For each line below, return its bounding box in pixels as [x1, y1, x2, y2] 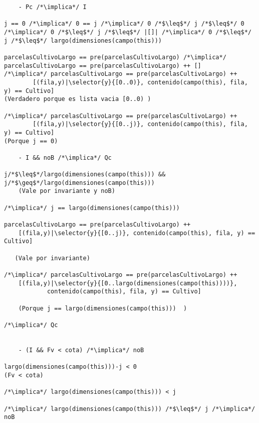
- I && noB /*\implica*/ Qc [18, 154, 112, 161]
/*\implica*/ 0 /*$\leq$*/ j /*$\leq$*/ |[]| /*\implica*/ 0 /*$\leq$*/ [4, 28, 251, 36]
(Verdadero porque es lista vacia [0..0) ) [4, 95, 151, 103]
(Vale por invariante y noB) [18, 187, 115, 195]
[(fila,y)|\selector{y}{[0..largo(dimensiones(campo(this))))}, [18, 279, 237, 287]
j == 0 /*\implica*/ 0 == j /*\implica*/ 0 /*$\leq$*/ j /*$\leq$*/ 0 [4, 20, 244, 28]
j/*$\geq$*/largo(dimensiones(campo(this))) [4, 179, 155, 186]
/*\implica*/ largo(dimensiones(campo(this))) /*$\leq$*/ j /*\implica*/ [4, 405, 255, 412]
